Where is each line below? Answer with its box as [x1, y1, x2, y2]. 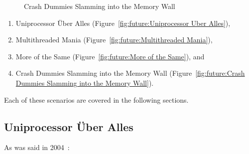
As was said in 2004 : [4, 142, 70, 153]
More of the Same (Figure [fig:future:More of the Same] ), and [15, 51, 205, 61]
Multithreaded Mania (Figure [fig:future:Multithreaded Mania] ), [15, 34, 213, 45]
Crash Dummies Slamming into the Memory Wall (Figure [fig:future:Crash [15, 68, 245, 78]
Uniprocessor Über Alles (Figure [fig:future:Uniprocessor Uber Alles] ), [15, 17, 231, 28]
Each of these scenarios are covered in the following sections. [4, 94, 189, 105]
